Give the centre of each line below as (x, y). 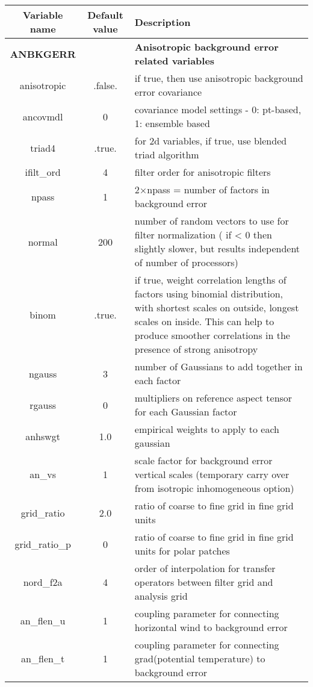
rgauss (43, 405)
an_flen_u (43, 620)
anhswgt (43, 436)
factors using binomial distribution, (209, 294)
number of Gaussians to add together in (218, 366)
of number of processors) (186, 262)
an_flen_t (43, 658)
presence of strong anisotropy (196, 349)
